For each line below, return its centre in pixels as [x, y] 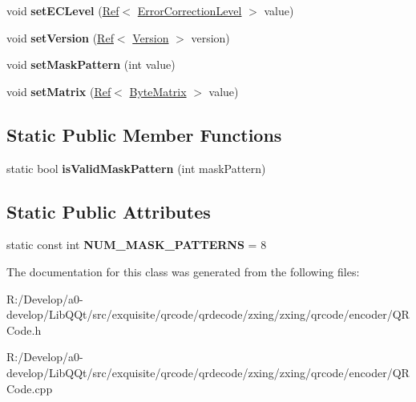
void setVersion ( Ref [60, 37]
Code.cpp [30, 388]
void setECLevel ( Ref [63, 10]
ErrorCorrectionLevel [190, 10]
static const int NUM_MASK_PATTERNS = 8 [137, 245]
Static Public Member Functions [144, 134]
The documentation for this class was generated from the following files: [183, 271]
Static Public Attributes [109, 211]
